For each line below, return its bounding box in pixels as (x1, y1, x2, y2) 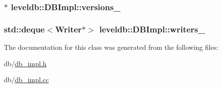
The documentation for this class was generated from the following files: (4, 42, 219, 52)
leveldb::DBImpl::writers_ (99, 23, 205, 35)
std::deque (4, 23, 45, 35)
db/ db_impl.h (4, 58, 47, 68)
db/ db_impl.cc (4, 74, 49, 85)
